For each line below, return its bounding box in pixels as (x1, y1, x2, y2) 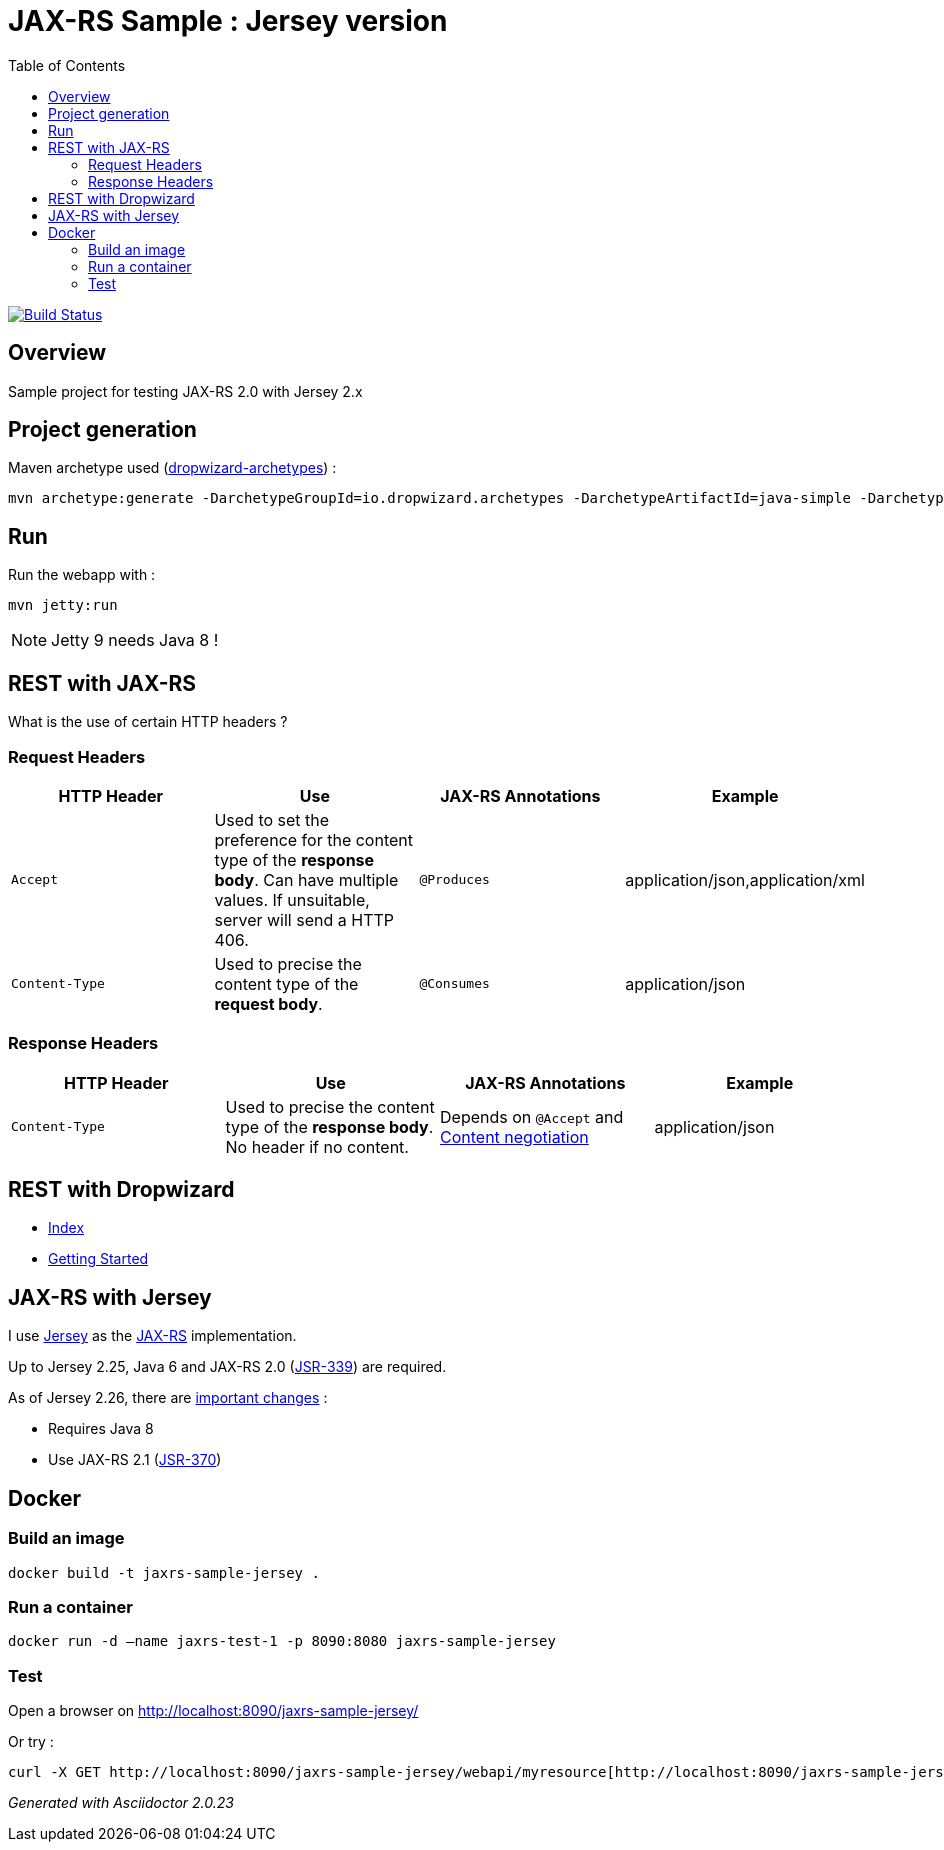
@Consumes (419, 976, 490, 992)
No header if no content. (225, 1136, 409, 1157)
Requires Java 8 (48, 1420, 154, 1438)
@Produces (419, 872, 490, 888)
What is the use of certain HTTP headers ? (8, 713, 288, 731)
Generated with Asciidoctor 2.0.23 (8, 1794, 234, 1812)
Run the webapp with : (8, 566, 156, 584)
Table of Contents (8, 56, 126, 74)
